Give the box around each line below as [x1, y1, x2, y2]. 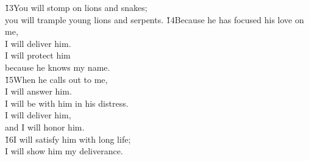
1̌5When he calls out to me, [5, 73, 108, 85]
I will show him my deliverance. [5, 145, 123, 157]
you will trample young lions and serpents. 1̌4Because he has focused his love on [5, 13, 304, 26]
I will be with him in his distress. [5, 96, 129, 109]
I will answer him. [5, 85, 72, 98]
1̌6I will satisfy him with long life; [5, 132, 131, 145]
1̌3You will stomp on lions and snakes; [5, 1, 147, 13]
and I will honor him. [5, 120, 85, 133]
